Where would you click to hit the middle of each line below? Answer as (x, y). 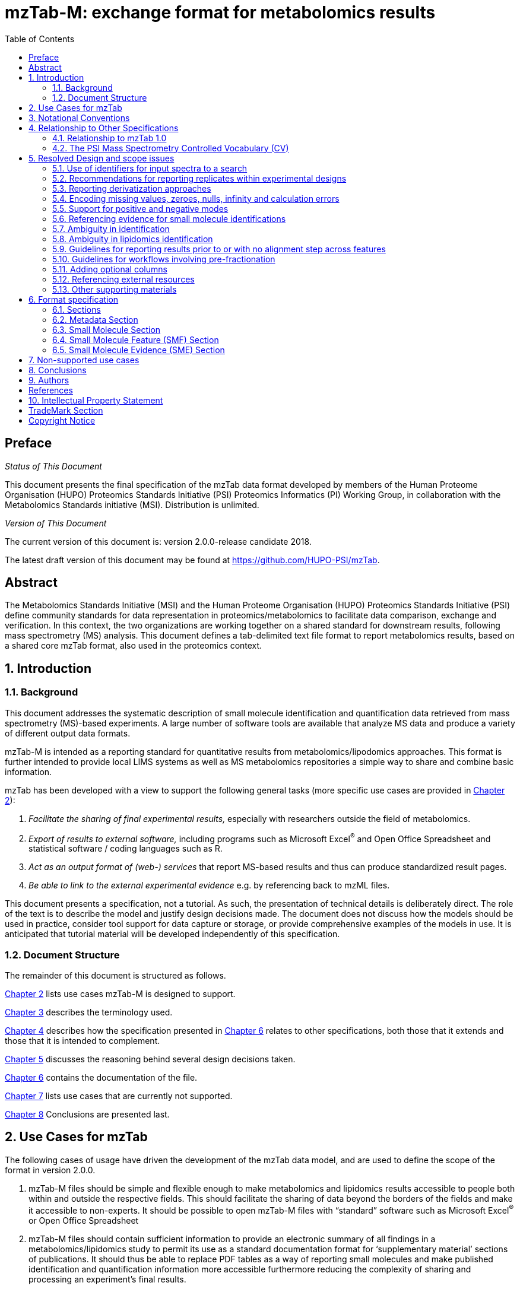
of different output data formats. (68, 733)
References (51, 390)
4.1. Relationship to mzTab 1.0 (110, 138)
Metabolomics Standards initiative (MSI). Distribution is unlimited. (132, 504)
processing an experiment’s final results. (107, 1279)
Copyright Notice (62, 420)
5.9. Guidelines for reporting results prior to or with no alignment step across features (219, 249)
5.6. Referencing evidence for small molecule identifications (169, 218)
